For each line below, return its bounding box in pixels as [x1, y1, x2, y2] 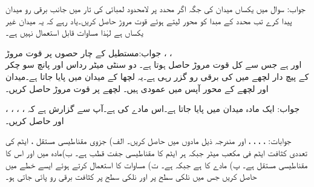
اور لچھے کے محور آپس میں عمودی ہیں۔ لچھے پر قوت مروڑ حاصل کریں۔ [5, 82, 269, 94]
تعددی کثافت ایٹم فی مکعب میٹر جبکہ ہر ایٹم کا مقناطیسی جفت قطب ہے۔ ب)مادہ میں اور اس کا [5, 146, 307, 159]
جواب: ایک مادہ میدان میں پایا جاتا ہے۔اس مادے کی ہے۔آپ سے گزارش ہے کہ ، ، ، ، [5, 102, 300, 115]
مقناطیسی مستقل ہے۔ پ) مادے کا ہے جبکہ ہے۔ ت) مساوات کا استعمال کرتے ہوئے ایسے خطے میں [5, 158, 308, 171]
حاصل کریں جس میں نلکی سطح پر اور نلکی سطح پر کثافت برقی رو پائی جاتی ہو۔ [5, 170, 257, 183]
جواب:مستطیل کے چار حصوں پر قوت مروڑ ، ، [5, 46, 172, 59]
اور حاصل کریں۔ [5, 114, 64, 126]
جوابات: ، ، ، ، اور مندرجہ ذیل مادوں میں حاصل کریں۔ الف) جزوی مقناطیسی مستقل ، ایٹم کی [5, 134, 292, 147]
